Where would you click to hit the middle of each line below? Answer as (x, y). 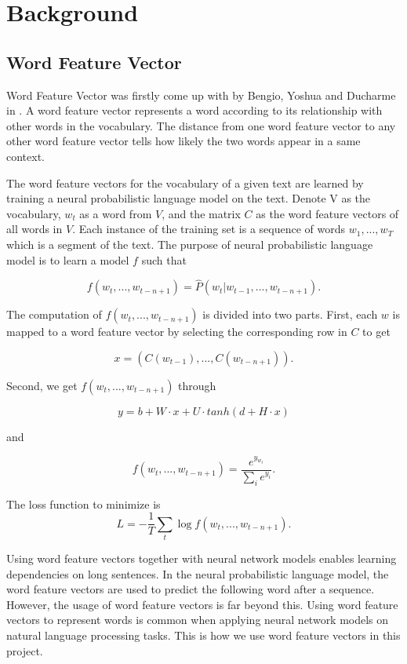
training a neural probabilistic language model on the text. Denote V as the (189, 198)
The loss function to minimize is (84, 503)
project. (25, 650)
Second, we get (42, 385)
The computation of (54, 314)
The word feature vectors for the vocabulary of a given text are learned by (185, 182)
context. (25, 156)
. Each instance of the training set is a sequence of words (209, 229)
